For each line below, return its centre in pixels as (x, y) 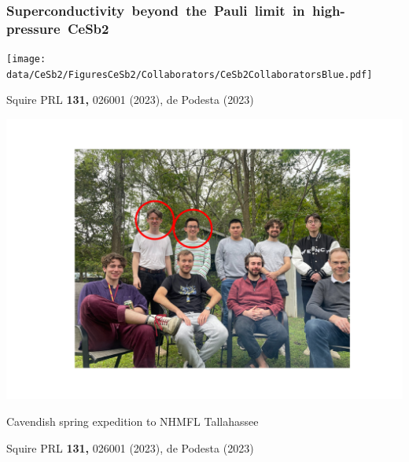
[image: (26, 59)
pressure (33, 28)
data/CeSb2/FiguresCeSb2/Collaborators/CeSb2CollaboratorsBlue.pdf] (190, 74)
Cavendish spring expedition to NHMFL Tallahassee (133, 421)
